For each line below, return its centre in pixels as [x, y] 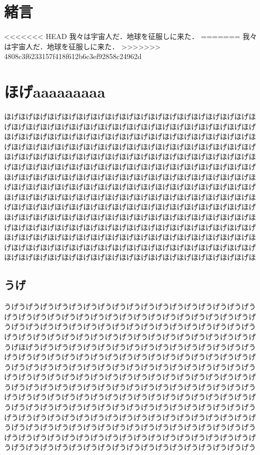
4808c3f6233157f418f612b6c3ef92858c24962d [73, 56]
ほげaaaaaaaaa [55, 92]
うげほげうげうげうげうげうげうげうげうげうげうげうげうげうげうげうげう [130, 346]
